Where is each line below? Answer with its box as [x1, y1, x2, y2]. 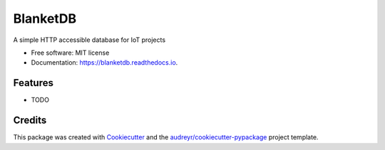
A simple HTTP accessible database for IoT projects [13, 36, 166, 44]
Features [13, 77, 53, 89]
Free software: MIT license [31, 48, 110, 57]
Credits [13, 114, 47, 127]
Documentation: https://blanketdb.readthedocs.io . [31, 58, 178, 67]
